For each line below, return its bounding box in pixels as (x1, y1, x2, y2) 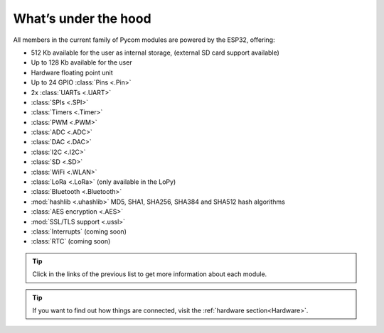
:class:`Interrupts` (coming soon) (31, 227, 127, 236)
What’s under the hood (13, 11, 152, 26)
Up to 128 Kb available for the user (31, 58, 132, 67)
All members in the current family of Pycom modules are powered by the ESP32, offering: (13, 36, 275, 44)
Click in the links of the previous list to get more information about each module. (32, 270, 267, 278)
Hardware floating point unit (31, 68, 113, 77)
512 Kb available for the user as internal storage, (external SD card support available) (31, 48, 280, 57)
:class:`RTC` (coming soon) (31, 237, 111, 246)
